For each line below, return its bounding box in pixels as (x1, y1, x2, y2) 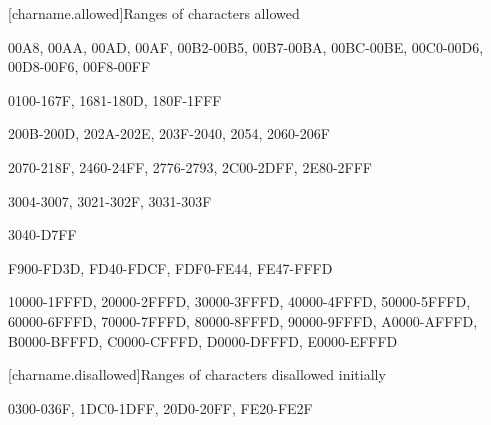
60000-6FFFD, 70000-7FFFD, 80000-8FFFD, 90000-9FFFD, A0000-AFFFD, (8, 310, 478, 331)
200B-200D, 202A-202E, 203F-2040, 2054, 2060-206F (8, 123, 330, 144)
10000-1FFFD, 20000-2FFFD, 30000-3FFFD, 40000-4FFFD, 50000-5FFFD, (8, 291, 471, 312)
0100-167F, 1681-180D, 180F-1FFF (8, 89, 222, 110)
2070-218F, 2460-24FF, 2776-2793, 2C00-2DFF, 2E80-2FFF (8, 156, 372, 177)
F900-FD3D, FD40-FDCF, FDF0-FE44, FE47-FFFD (8, 257, 333, 278)
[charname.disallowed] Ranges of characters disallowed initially (8, 364, 386, 385)
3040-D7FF (8, 224, 77, 245)
